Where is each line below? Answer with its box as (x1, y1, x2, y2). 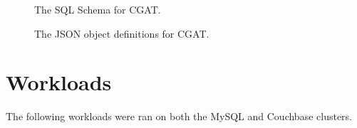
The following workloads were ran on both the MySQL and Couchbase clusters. (6, 109, 352, 124)
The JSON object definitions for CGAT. (34, 26, 209, 41)
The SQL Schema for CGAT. (34, 2, 161, 16)
